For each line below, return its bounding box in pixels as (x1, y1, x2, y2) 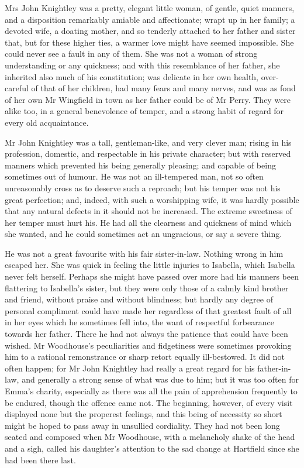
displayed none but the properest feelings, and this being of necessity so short (5, 408, 282, 420)
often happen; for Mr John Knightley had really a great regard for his (5, 362, 255, 374)
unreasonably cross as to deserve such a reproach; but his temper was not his (5, 181, 281, 194)
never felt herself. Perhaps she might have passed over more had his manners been (5, 270, 299, 283)
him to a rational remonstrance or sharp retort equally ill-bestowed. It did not (5, 350, 285, 363)
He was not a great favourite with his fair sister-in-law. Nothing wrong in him (5, 247, 284, 259)
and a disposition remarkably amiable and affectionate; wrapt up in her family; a (5, 13, 295, 25)
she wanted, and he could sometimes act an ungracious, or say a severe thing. (5, 228, 282, 240)
